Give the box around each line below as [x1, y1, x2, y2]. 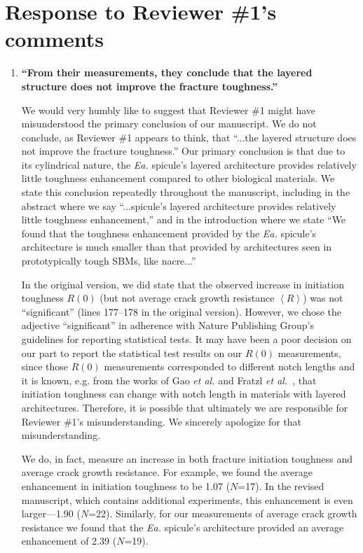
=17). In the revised [238, 478, 324, 493]
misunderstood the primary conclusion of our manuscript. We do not [21, 116, 317, 131]
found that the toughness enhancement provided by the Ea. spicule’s [21, 225, 317, 240]
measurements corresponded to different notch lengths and [104, 359, 355, 374]
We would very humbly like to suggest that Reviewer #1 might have [21, 102, 316, 117]
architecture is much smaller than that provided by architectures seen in [21, 239, 332, 254]
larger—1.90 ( [21, 506, 81, 521]
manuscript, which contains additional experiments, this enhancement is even [21, 492, 353, 507]
